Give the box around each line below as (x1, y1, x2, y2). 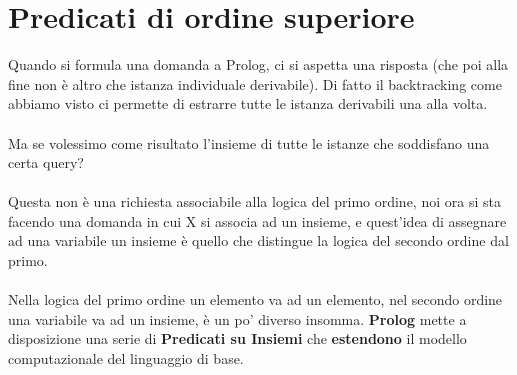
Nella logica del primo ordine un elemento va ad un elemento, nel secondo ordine (8, 289, 503, 310)
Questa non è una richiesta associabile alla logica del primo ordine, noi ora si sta (8, 191, 501, 212)
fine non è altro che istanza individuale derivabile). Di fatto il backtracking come (8, 73, 502, 94)
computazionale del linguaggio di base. (8, 348, 244, 369)
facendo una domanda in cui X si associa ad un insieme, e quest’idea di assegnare (8, 210, 507, 231)
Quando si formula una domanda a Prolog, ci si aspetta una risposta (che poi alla (8, 54, 509, 75)
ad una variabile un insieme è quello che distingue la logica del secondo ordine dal (8, 230, 509, 251)
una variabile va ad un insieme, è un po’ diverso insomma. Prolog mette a (8, 308, 467, 329)
